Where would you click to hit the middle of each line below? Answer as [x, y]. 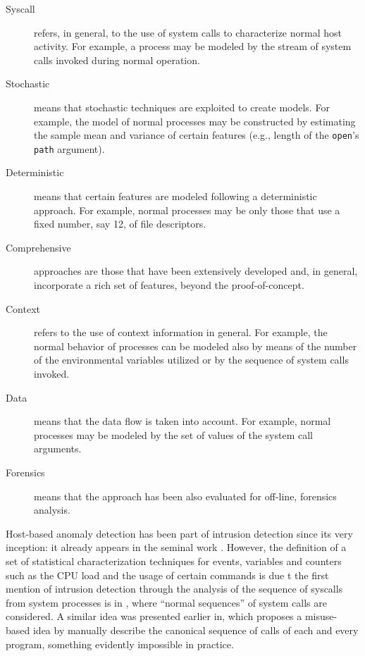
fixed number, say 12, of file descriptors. [120, 224]
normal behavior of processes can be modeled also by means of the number [196, 346]
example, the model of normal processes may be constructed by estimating [195, 121]
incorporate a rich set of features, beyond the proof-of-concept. [169, 285]
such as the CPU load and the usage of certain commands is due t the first [167, 575]
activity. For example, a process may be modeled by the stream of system [193, 46]
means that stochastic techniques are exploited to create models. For [182, 107]
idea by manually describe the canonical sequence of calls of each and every [196, 630]
